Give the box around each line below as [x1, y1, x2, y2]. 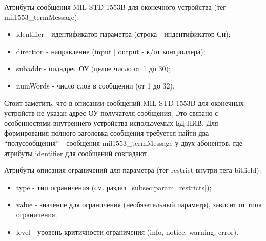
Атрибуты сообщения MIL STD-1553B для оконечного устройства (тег [4, 2, 226, 12]
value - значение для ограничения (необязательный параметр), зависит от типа [16, 199, 262, 210]
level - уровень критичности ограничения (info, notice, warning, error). [16, 226, 239, 237]
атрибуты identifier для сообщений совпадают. [4, 147, 150, 158]
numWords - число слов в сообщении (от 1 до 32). [16, 80, 175, 91]
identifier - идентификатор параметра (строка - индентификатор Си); [16, 29, 231, 39]
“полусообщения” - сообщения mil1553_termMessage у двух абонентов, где [4, 137, 242, 148]
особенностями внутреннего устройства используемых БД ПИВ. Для [4, 117, 218, 128]
